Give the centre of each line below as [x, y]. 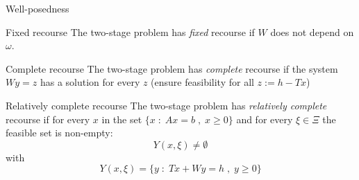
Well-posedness [37, 8]
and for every [265, 119]
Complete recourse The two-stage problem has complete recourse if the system [172, 68]
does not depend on [312, 31]
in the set [122, 119]
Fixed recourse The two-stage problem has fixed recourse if [130, 31]
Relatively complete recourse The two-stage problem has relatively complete [166, 105]
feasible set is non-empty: [59, 133]
